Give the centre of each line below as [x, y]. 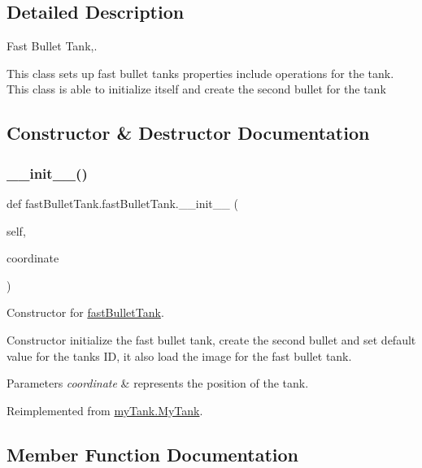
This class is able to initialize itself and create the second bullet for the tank [196, 89]
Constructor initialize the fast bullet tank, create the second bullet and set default [211, 339]
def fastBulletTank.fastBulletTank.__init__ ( [122, 203]
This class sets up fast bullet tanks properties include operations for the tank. [200, 73]
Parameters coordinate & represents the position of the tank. [158, 383]
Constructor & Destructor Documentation [188, 133]
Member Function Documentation [153, 454]
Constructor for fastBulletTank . [85, 312]
